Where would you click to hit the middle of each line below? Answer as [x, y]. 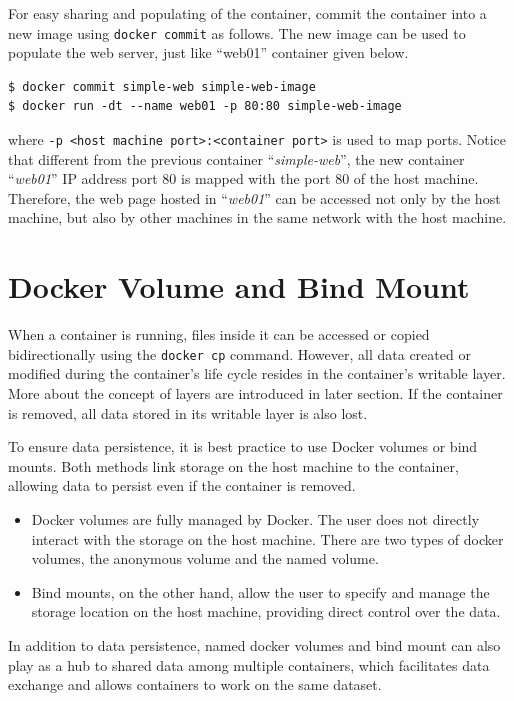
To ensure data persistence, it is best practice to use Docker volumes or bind [243, 446]
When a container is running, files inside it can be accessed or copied [219, 334]
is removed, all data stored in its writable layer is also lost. [188, 412]
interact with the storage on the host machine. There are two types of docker [267, 538]
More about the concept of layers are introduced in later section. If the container [255, 393]
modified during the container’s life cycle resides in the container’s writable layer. [257, 373]
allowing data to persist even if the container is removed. [182, 485]
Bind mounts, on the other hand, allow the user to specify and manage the [260, 591]
